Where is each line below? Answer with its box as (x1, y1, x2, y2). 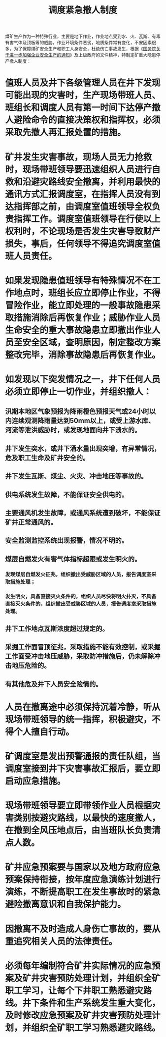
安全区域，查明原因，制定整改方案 (22, 337, 161, 348)
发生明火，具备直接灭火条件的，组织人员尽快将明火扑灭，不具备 (5, 593, 157, 600)
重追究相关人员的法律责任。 (5, 935, 118, 947)
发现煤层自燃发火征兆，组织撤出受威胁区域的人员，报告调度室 (5, 570, 152, 577)
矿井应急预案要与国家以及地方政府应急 (5, 862, 161, 873)
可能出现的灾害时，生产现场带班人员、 (5, 90, 161, 101)
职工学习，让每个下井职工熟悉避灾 (5, 985, 144, 996)
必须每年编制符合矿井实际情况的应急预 (5, 960, 161, 971)
